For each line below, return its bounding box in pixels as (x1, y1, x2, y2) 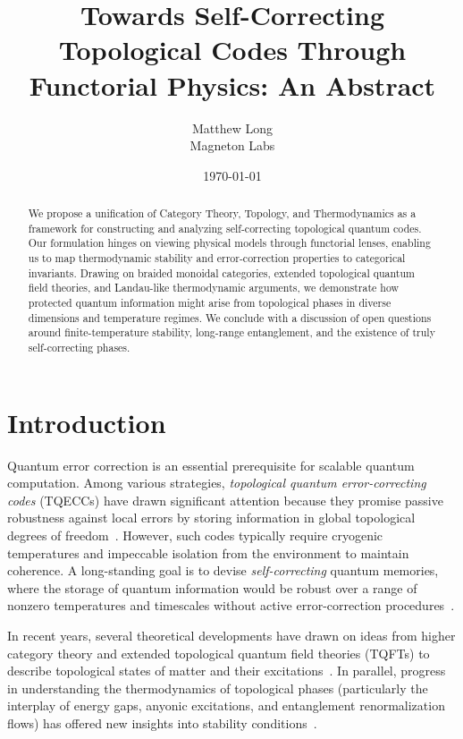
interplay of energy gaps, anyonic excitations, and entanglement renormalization (7, 696, 445, 715)
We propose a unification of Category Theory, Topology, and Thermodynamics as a (28, 206, 417, 221)
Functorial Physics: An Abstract (29, 66, 436, 103)
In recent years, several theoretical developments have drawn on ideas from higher (7, 625, 456, 644)
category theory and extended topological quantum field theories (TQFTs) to (7, 643, 430, 662)
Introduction (7, 403, 166, 440)
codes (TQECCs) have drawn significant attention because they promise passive (7, 490, 443, 509)
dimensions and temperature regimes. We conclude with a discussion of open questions (28, 310, 432, 325)
